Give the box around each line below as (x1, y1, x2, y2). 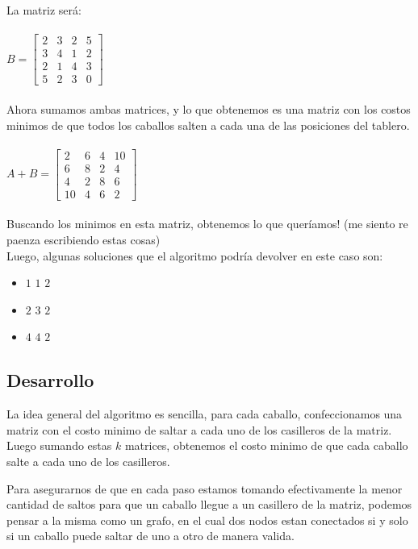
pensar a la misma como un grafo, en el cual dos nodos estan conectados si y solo (6, 511, 408, 528)
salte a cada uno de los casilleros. (6, 452, 170, 469)
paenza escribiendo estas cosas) (6, 231, 161, 247)
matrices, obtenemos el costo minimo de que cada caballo (124, 437, 408, 454)
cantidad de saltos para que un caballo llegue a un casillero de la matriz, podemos (6, 496, 412, 513)
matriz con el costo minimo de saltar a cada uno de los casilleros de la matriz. (6, 421, 392, 438)
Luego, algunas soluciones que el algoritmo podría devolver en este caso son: (6, 247, 383, 264)
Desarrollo (6, 368, 94, 393)
